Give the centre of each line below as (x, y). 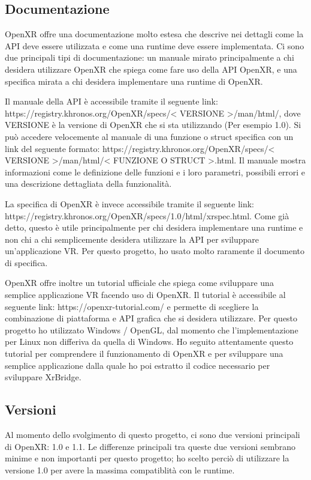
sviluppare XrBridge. (43, 377)
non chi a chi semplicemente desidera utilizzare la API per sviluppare (132, 239)
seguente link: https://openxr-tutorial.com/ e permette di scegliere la (132, 306)
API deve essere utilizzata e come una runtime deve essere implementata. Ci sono (155, 45)
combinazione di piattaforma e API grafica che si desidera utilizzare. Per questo (151, 318)
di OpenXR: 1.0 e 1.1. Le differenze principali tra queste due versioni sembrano (150, 446)
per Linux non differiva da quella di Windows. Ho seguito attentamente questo (149, 342)
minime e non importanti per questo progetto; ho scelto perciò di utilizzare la (147, 458)
